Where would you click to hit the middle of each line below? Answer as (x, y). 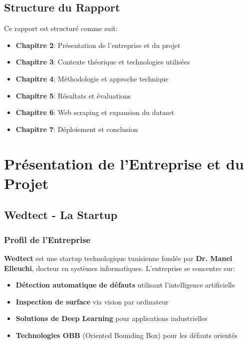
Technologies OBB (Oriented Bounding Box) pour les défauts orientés (126, 335)
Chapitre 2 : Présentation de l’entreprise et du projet (98, 45)
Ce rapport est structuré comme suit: (61, 28)
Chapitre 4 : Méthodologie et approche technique (92, 78)
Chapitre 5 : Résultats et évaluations (73, 95)
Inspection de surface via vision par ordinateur (92, 301)
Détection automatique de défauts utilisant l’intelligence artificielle (125, 285)
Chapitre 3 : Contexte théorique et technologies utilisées (103, 62)
